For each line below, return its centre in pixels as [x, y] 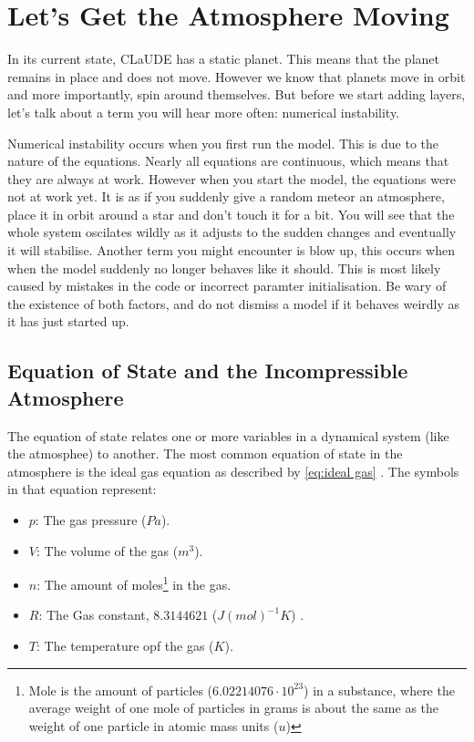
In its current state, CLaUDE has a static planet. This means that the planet [223, 59]
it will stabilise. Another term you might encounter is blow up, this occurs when [231, 250]
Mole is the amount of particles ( [121, 690]
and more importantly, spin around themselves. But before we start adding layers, [237, 94]
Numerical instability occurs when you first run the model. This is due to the [223, 143]
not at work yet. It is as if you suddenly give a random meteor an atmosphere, [226, 196]
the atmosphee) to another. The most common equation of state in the [205, 453]
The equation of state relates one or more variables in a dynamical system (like [228, 435]
